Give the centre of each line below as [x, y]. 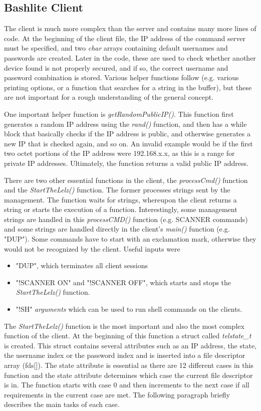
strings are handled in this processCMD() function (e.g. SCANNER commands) [126, 219]
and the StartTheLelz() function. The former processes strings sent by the [117, 190]
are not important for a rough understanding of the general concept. [109, 97]
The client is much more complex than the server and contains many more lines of [130, 28]
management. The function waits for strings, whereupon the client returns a [120, 199]
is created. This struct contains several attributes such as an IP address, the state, [130, 345]
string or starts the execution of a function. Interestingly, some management [121, 209]
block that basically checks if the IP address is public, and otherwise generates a [127, 134]
